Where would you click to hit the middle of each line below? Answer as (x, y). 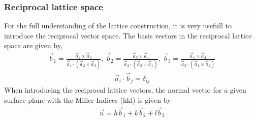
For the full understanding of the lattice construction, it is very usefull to (118, 26)
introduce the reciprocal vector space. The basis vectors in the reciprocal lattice (128, 35)
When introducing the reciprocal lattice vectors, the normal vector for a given (125, 90)
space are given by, (33, 45)
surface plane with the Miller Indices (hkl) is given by (88, 99)
